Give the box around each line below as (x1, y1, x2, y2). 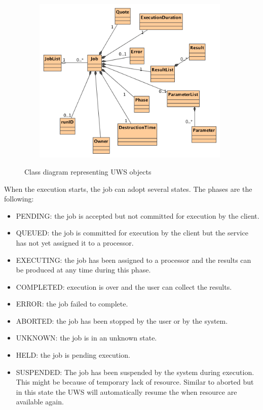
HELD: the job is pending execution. (16, 350, 130, 360)
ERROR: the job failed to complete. (16, 298, 128, 309)
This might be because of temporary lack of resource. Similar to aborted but (16, 377, 254, 387)
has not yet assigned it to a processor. (16, 237, 134, 248)
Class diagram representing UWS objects (24, 166, 152, 177)
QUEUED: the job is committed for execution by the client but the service (16, 227, 248, 238)
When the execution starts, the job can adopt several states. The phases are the (4, 183, 252, 194)
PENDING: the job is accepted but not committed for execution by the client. (16, 210, 259, 221)
